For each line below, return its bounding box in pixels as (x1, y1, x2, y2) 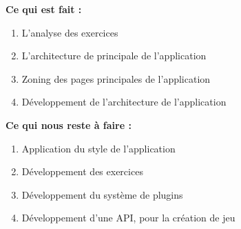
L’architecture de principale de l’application (21, 48, 207, 63)
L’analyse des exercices (21, 25, 118, 39)
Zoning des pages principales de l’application (21, 71, 211, 86)
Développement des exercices (21, 164, 143, 179)
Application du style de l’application (21, 141, 176, 155)
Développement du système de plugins (21, 187, 183, 201)
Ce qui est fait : (6, 2, 82, 16)
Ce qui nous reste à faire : (6, 117, 132, 132)
